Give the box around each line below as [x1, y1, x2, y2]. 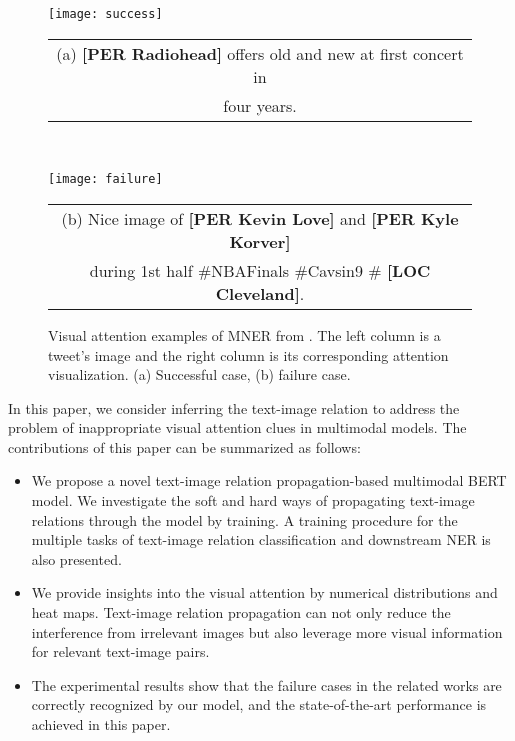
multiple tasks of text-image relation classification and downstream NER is [31, 529, 491, 550]
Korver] [229, 229, 291, 253]
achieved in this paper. [31, 714, 171, 734]
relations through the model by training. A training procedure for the [31, 509, 458, 530]
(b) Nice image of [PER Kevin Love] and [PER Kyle [61, 206, 459, 230]
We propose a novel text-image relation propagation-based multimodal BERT [31, 470, 507, 491]
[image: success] [48, 7, 163, 21]
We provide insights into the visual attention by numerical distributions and [31, 582, 498, 603]
